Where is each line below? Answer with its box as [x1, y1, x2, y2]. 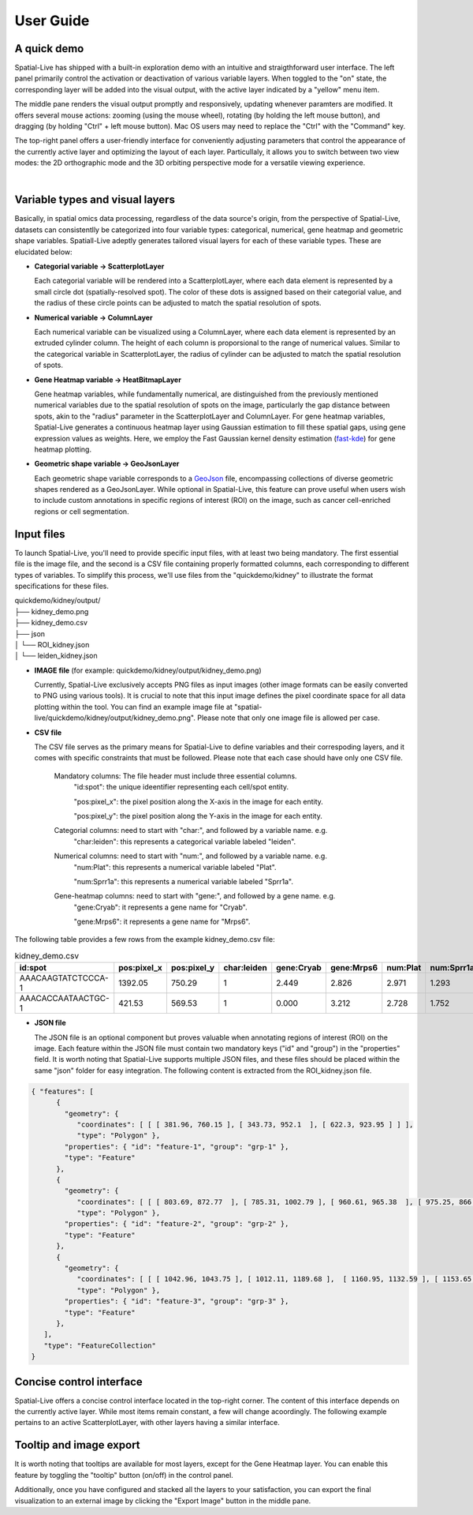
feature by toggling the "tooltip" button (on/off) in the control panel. [14, 1470, 234, 1479]
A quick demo [14, 42, 84, 55]
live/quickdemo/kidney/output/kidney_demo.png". [34, 713, 196, 722]
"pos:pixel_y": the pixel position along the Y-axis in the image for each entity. [73, 811, 322, 820]
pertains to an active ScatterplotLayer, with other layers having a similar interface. [14, 1418, 280, 1427]
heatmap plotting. [34, 444, 92, 454]
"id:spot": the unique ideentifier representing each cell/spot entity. [73, 782, 289, 792]
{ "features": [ [31, 1086, 95, 1096]
